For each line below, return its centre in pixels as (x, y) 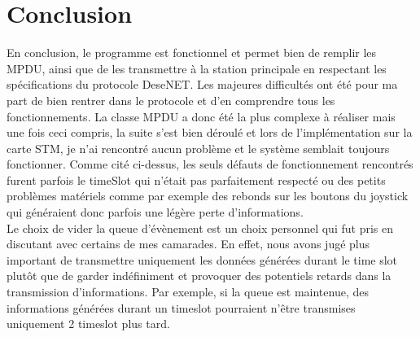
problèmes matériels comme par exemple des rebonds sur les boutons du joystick (208, 196)
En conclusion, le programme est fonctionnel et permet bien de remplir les (192, 53)
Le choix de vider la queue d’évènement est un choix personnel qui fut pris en (200, 228)
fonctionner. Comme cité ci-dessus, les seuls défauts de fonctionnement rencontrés (210, 164)
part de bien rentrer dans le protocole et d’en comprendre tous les (171, 100)
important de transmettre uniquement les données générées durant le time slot (202, 259)
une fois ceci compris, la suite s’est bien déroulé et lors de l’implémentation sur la (210, 132)
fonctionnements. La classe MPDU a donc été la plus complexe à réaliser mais (201, 116)
